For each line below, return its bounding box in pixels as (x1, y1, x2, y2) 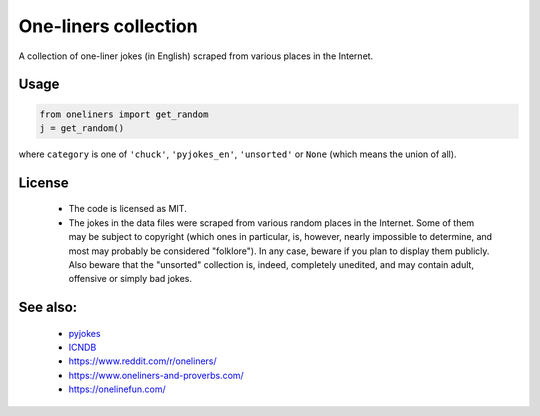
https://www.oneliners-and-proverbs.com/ (68, 369, 244, 381)
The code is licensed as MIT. (68, 203, 187, 215)
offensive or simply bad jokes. (68, 273, 193, 285)
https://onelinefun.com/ (68, 383, 167, 395)
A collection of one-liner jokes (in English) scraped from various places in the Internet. (18, 50, 374, 62)
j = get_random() (39, 122, 125, 134)
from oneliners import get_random (39, 108, 209, 120)
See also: (18, 299, 78, 316)
